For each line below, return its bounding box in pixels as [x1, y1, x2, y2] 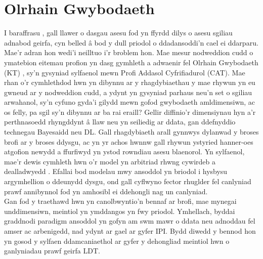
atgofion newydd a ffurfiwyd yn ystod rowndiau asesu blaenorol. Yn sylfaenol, [4, 146, 245, 157]
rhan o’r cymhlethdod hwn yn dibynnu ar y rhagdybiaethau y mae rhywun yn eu [4, 77, 255, 88]
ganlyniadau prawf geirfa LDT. [4, 245, 100, 256]
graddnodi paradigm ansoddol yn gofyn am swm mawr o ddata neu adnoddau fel [4, 215, 255, 226]
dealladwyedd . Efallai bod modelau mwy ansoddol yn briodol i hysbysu [4, 166, 228, 177]
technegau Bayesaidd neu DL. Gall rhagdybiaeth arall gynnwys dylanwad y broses [4, 126, 259, 137]
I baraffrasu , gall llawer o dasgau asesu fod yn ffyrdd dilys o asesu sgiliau [4, 27, 233, 38]
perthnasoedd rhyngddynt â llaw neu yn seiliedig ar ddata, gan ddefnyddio [4, 116, 236, 127]
